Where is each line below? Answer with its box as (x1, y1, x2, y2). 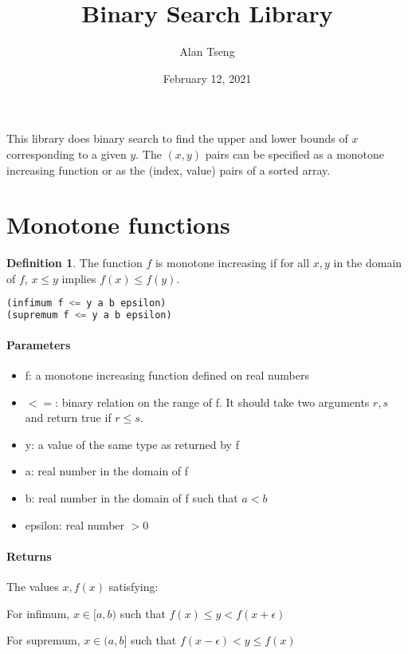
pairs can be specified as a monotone (205, 145, 385, 162)
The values (6, 577, 59, 594)
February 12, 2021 (163, 69, 252, 86)
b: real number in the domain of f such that (25, 489, 238, 506)
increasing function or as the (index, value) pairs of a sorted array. (6, 161, 331, 178)
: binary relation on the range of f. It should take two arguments (55, 393, 370, 410)
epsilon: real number (25, 516, 125, 533)
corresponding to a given (6, 145, 127, 162)
